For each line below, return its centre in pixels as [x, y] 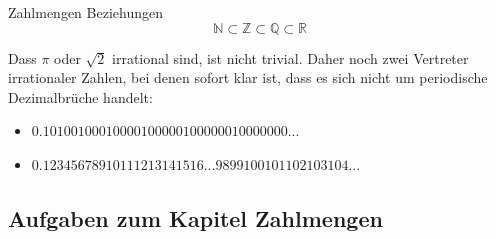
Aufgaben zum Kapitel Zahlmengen [195, 217]
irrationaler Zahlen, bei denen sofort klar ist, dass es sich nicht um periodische [248, 77]
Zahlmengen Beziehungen [85, 12]
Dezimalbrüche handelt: [80, 96]
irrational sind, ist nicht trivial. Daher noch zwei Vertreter [290, 57]
